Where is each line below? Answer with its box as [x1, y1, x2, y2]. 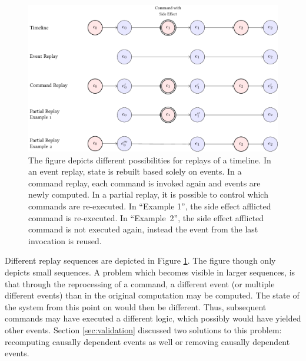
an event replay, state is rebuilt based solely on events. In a [28, 165, 242, 178]
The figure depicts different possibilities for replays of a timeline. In [28, 153, 271, 166]
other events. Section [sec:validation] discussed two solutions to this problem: [5, 323, 282, 336]
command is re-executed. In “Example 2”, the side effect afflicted [28, 211, 264, 224]
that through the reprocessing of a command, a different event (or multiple [5, 277, 275, 290]
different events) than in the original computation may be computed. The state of [5, 289, 300, 301]
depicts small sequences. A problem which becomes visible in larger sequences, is [5, 266, 295, 278]
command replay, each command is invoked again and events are [28, 176, 261, 189]
